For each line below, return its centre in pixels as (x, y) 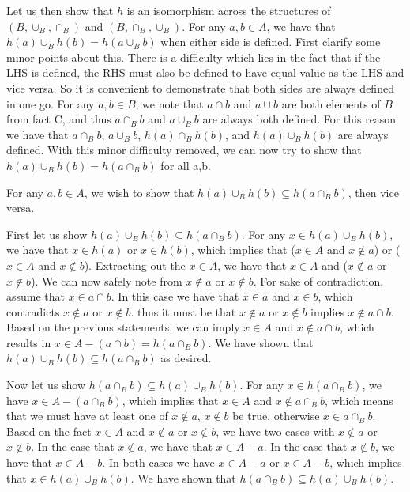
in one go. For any (51, 103)
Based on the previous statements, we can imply (123, 327)
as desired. (186, 358)
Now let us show (46, 385)
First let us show (47, 234)
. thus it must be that (183, 311)
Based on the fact (49, 431)
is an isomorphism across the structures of (229, 10)
